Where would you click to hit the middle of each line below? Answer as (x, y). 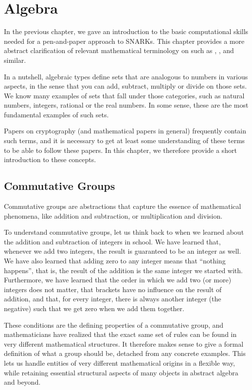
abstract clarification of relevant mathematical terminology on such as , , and (119, 50)
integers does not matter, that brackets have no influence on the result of (113, 289)
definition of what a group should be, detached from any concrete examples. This (125, 353)
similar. (15, 60)
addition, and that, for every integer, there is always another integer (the (113, 299)
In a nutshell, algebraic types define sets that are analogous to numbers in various (126, 76)
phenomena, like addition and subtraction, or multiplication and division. (113, 215)
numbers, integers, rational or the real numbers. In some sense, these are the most (126, 105)
